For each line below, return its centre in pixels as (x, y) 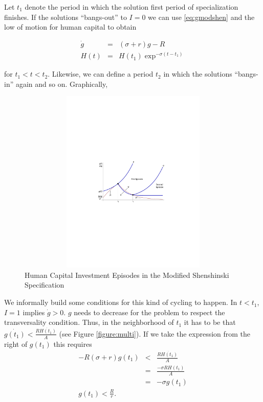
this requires (73, 344)
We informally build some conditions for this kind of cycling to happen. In (121, 302)
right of (16, 344)
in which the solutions (198, 74)
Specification (45, 285)
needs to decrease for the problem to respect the (149, 312)
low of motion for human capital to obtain (70, 27)
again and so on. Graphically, (62, 84)
